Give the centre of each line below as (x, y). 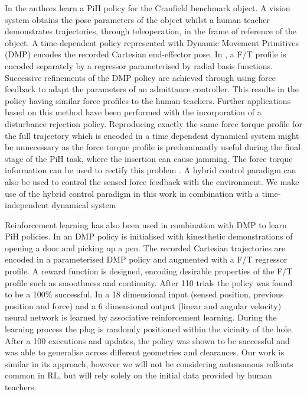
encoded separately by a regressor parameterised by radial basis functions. (139, 65)
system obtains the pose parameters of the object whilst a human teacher (137, 19)
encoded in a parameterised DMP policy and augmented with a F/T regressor (146, 259)
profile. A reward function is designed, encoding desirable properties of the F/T (149, 271)
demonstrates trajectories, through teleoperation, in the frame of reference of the (151, 31)
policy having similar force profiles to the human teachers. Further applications (148, 100)
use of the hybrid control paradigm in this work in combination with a (132, 193)
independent (27, 205)
